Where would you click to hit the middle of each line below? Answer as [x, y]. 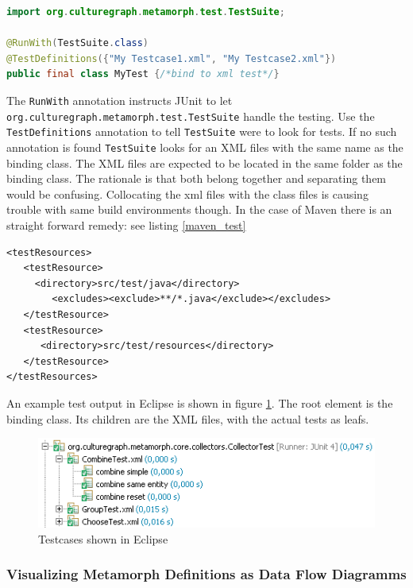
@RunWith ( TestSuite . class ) [78, 43]
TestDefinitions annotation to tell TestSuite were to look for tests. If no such [202, 132]
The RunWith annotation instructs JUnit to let [120, 100]
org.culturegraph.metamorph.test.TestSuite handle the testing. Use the [191, 116]
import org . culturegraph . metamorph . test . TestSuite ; [146, 12]
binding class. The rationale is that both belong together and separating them [197, 178]
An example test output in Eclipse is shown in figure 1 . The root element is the [200, 402]
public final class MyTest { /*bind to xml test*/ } [143, 74]
